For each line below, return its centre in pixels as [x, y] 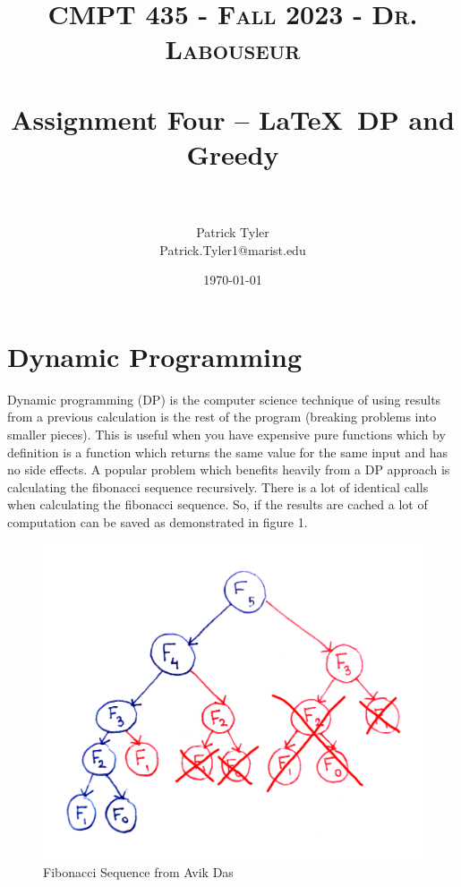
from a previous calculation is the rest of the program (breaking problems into [222, 417]
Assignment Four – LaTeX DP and [233, 119]
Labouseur [233, 49]
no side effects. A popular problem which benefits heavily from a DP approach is [229, 469]
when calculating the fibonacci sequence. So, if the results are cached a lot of [218, 504]
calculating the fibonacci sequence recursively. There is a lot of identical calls [218, 486]
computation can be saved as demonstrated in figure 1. [158, 521]
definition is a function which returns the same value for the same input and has [228, 452]
